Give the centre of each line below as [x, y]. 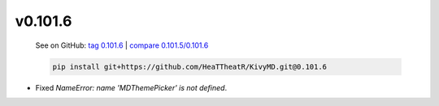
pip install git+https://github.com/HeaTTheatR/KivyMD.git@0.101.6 [190, 66]
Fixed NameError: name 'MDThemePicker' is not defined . [131, 87]
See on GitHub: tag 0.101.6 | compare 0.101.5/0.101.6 [122, 45]
